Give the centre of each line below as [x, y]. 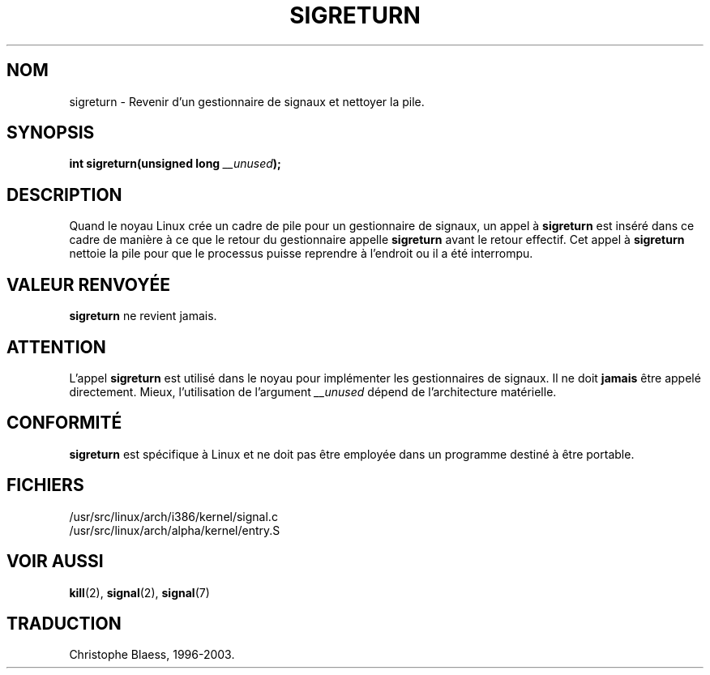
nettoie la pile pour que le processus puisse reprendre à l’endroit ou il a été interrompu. [301, 254]
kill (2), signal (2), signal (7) [139, 592]
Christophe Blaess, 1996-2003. [152, 655]
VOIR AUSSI [55, 562]
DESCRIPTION [64, 194]
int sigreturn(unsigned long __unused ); [175, 164]
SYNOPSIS [51, 133]
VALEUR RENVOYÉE [88, 284]
